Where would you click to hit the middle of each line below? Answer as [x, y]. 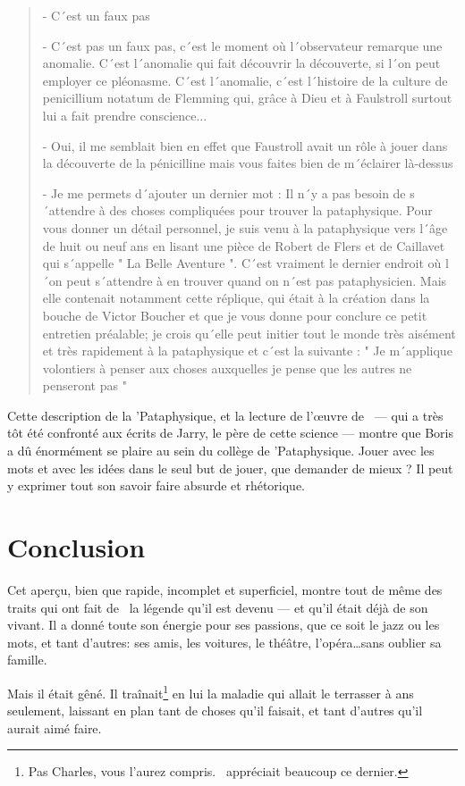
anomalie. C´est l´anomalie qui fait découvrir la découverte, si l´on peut [241, 63]
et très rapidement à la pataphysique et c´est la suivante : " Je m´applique [247, 351]
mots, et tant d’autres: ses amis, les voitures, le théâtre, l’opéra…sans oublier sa [224, 642]
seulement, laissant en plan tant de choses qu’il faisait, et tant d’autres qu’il [215, 711]
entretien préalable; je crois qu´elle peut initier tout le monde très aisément [249, 333]
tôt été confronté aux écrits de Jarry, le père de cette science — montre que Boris [230, 433]
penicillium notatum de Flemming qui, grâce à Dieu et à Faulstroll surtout [247, 98]
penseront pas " [85, 385]
